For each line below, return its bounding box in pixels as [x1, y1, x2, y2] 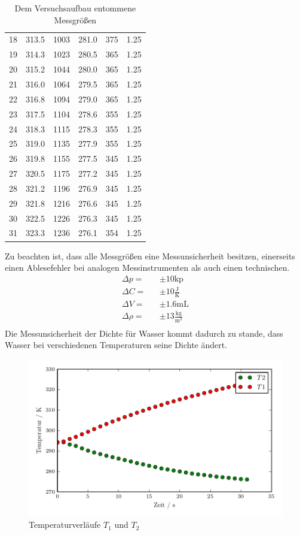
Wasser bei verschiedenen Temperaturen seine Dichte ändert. [5, 338, 228, 351]
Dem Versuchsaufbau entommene [14, 2, 136, 14]
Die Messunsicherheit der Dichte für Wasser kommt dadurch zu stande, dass [5, 327, 283, 339]
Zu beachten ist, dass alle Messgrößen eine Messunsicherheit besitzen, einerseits [5, 249, 295, 262]
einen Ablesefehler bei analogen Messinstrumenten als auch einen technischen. [5, 261, 290, 274]
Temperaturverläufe [29, 518, 101, 531]
